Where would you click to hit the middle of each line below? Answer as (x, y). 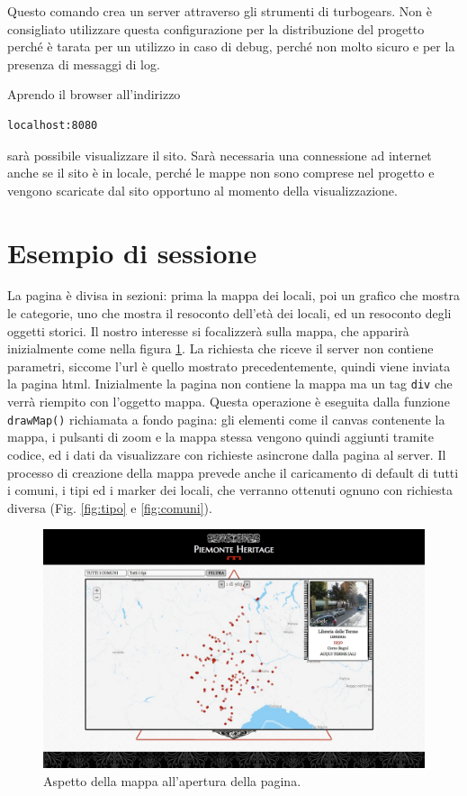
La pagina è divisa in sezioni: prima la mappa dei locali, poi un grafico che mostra (233, 295)
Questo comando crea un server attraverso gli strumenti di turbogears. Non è (220, 11)
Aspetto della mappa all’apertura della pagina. (172, 780)
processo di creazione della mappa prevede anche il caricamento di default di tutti (233, 472)
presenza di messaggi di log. (84, 64)
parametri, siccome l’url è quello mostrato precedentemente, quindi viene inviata (229, 366)
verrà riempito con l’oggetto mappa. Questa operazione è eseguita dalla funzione (229, 402)
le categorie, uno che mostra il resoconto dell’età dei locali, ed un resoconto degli (229, 313)
